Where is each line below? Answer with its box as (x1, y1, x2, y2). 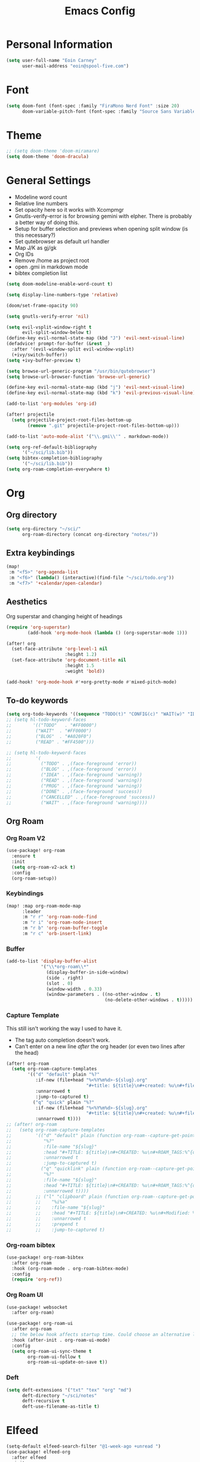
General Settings (6, 174, 91, 187)
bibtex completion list (14, 270, 68, 277)
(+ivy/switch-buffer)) (11, 352, 68, 358)
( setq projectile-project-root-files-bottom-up (11, 417, 132, 423)
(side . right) (46, 975, 84, 981)
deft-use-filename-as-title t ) (21, 1404, 100, 1410)
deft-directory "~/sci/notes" (21, 1392, 97, 1399)
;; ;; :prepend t (6, 1221, 79, 1227)
